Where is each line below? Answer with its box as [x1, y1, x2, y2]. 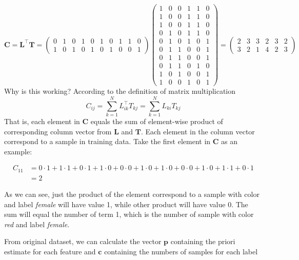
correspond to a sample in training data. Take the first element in [4, 136, 211, 147]
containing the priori [170, 236, 235, 247]
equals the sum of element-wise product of [90, 116, 223, 127]
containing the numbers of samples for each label [104, 246, 258, 256]
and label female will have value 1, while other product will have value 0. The [4, 198, 248, 209]
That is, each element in [4, 116, 80, 127]
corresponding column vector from [4, 126, 112, 136]
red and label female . [4, 218, 70, 229]
